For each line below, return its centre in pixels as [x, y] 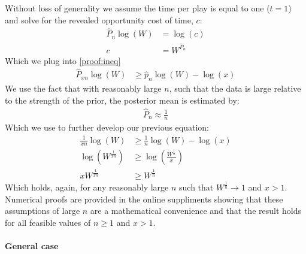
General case [32, 246]
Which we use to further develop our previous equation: [107, 127]
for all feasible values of [48, 222]
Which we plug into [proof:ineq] [63, 60]
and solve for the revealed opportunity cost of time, [99, 19]
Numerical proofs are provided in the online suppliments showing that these [144, 199]
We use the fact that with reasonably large [83, 88]
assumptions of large [43, 211]
